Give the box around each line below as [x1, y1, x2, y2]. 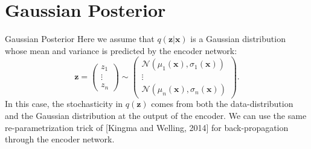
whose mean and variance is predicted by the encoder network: [5, 44, 237, 56]
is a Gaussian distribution [190, 32, 286, 45]
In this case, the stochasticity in [5, 97, 123, 110]
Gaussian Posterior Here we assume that [5, 32, 155, 45]
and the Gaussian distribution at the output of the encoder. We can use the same [5, 109, 307, 122]
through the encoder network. [5, 133, 115, 145]
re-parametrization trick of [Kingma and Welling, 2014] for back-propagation [5, 121, 289, 133]
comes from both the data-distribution [151, 97, 293, 110]
